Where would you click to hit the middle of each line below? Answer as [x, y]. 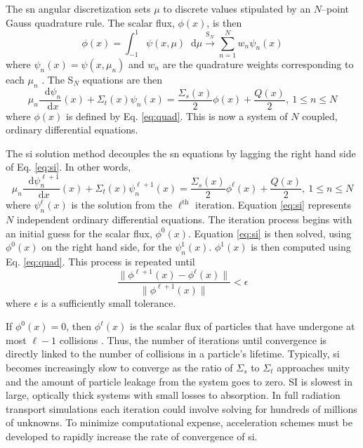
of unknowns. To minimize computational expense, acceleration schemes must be [179, 422]
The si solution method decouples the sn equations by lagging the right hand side [181, 153]
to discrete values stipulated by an [237, 8]
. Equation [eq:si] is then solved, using [270, 233]
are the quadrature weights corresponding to [258, 64]
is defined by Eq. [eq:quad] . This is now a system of [177, 116]
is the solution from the [122, 205]
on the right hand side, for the [107, 247]
